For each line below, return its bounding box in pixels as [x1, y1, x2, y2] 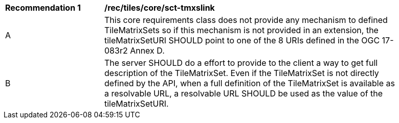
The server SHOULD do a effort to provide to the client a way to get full [104, 58, 378, 68]
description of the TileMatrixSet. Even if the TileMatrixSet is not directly [104, 68, 379, 78]
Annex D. [130, 45, 165, 56]
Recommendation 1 [5, 3, 81, 13]
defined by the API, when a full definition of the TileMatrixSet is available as [104, 78, 395, 88]
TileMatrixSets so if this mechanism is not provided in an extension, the [104, 25, 379, 35]
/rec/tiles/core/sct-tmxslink [104, 3, 215, 13]
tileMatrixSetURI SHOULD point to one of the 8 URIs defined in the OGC [104, 35, 380, 45]
